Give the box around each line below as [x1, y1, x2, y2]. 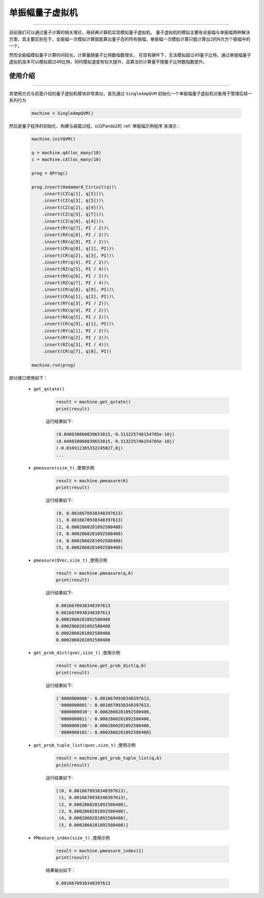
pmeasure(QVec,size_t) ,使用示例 [33, 557, 108, 563]
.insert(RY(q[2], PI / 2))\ [42, 335, 110, 340]
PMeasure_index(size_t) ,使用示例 [33, 835, 110, 841]
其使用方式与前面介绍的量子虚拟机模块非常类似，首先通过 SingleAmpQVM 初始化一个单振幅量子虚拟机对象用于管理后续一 [9, 91, 253, 96]
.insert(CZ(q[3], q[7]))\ [42, 212, 104, 217]
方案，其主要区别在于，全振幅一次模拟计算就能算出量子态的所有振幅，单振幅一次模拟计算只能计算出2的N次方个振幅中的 [9, 36, 251, 42]
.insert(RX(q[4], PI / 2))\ [42, 307, 110, 313]
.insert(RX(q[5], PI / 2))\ [42, 314, 110, 320]
